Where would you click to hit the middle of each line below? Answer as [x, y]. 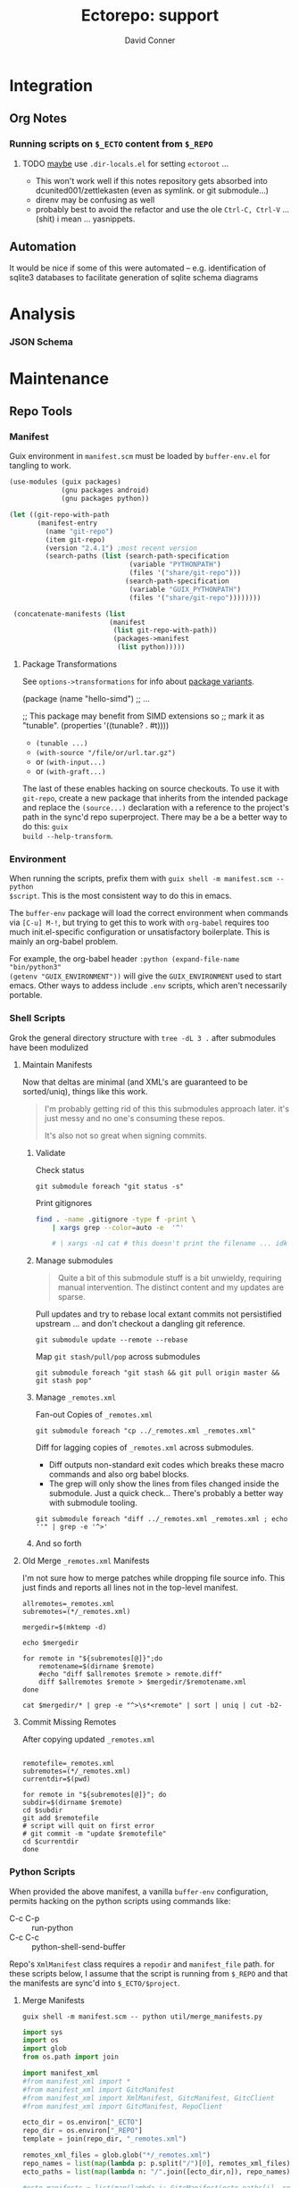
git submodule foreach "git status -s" [110, 1186]
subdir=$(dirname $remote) [72, 1803]
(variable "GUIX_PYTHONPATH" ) [185, 589]
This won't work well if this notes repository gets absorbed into [151, 180]
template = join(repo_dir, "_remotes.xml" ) [104, 2139]
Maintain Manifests [57, 1064]
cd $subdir [42, 1810]
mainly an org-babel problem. [64, 942]
